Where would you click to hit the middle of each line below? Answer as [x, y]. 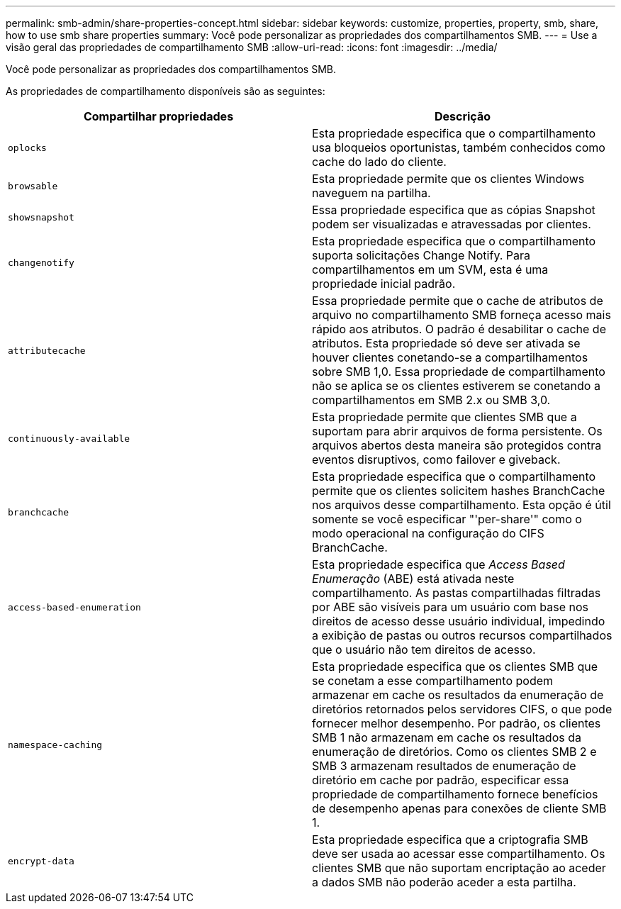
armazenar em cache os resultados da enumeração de [458, 695]
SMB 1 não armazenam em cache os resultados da [447, 737]
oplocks [27, 147]
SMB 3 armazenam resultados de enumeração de [444, 766]
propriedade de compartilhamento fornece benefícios [455, 794]
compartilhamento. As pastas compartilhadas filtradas [457, 593]
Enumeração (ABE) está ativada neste [413, 579]
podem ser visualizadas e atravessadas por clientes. [452, 224]
